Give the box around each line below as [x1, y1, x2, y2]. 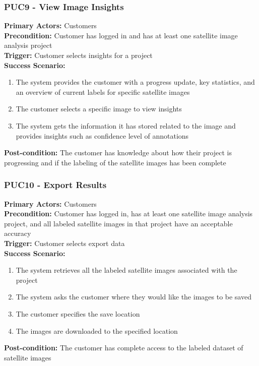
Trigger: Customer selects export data [4, 237, 125, 248]
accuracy [4, 228, 31, 238]
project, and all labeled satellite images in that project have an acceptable [4, 218, 233, 228]
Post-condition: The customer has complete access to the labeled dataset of [4, 342, 243, 353]
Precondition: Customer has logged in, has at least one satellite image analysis [4, 208, 253, 219]
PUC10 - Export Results [4, 178, 107, 191]
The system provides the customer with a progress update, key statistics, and [16, 77, 255, 87]
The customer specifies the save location [16, 308, 140, 319]
